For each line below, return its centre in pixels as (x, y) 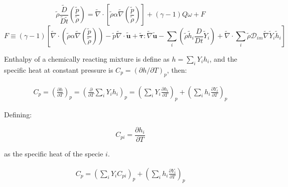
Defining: (18, 115)
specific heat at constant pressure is (59, 69)
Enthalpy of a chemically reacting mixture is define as (87, 59)
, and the (223, 59)
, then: (177, 69)
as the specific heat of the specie (54, 154)
